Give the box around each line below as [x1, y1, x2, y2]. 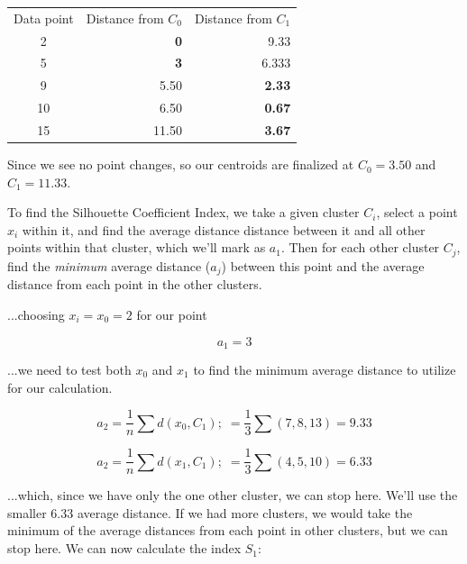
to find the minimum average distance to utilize [193, 359, 456, 378]
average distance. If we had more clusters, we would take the [77, 503, 413, 522]
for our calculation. [7, 378, 113, 396]
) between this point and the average [221, 256, 425, 275]
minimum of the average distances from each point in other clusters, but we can [7, 521, 448, 540]
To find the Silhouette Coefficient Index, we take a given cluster [7, 203, 360, 222]
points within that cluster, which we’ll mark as [7, 238, 266, 257]
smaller [7, 503, 47, 522]
